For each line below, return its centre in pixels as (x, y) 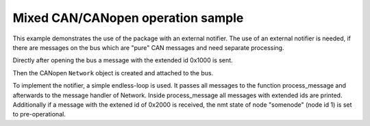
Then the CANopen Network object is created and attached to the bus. (113, 73)
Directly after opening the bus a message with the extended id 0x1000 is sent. (123, 60)
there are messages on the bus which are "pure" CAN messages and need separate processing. (148, 47)
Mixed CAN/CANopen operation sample (128, 18)
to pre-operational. (39, 114)
